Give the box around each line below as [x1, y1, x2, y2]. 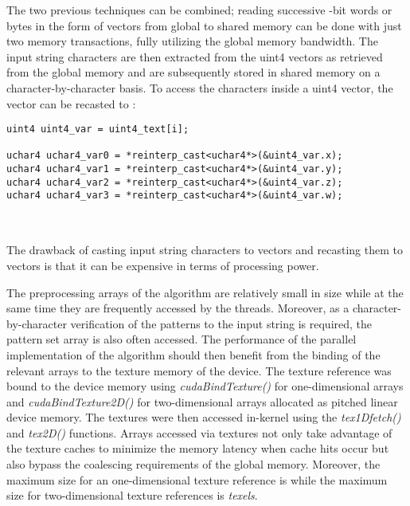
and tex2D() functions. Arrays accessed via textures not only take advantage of [6, 424, 392, 441]
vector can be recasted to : [6, 95, 136, 112]
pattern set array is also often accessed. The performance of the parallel [6, 331, 357, 347]
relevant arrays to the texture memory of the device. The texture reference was [6, 362, 392, 379]
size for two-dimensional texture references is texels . [6, 487, 258, 504]
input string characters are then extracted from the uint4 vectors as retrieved [6, 48, 383, 65]
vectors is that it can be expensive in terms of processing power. [6, 257, 319, 273]
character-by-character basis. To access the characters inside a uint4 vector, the [6, 79, 393, 96]
